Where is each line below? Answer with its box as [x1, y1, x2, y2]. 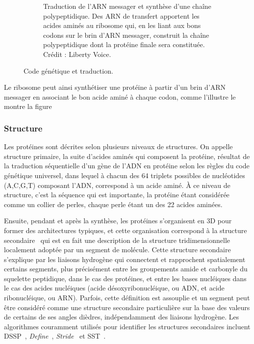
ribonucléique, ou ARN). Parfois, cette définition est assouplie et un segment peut [4, 292, 250, 303]
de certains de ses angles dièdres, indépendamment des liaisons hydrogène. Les [4, 312, 239, 322]
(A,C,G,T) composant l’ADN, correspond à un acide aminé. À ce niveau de [4, 180, 230, 190]
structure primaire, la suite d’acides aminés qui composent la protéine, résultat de [4, 151, 250, 161]
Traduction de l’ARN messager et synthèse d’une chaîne [43, 1, 211, 11]
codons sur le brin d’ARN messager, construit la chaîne [43, 29, 209, 40]
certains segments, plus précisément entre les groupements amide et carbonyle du [4, 264, 248, 274]
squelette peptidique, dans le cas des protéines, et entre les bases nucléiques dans [4, 273, 247, 283]
